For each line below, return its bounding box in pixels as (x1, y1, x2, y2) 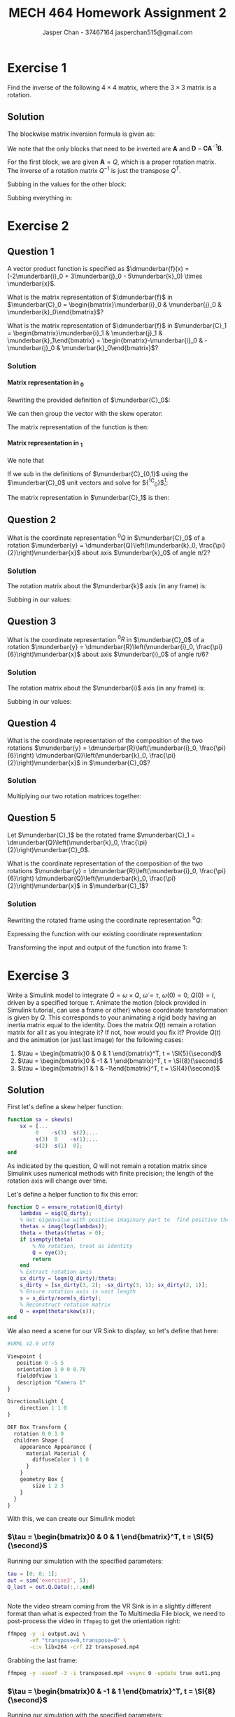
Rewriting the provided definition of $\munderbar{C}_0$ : (7, 396, 171, 404)
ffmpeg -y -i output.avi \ (7, 1630, 86, 1638)
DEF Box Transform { (7, 1424, 68, 1431)
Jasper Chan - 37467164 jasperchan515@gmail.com (42, 28, 193, 36)
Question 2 (7, 513, 57, 526)
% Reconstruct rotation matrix (20, 1301, 111, 1308)
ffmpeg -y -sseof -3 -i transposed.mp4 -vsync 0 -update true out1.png (7, 1670, 220, 1677)
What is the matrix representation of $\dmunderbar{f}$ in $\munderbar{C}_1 (7, 321, 227, 330)
